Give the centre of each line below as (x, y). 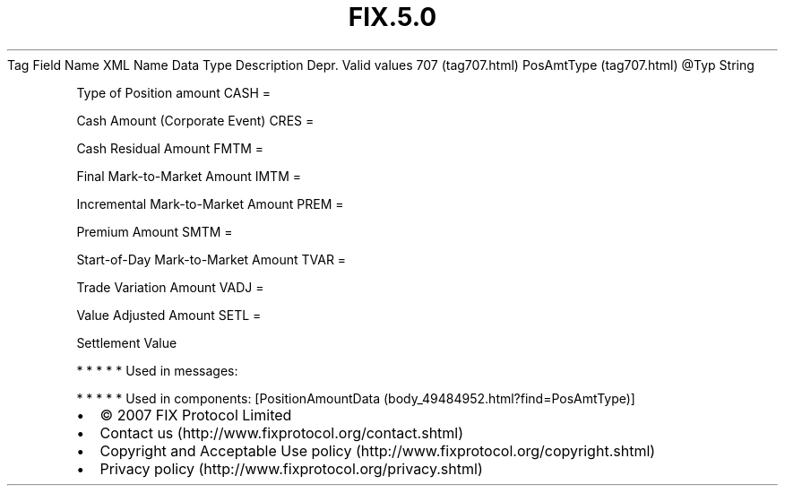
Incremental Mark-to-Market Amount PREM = (210, 203)
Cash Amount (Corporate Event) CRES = (195, 120)
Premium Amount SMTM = (155, 231)
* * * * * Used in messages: (157, 370)
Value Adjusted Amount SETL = (169, 315)
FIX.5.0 (392, 17)
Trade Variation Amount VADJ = (170, 287)
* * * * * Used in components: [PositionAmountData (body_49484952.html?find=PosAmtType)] (356, 398)
